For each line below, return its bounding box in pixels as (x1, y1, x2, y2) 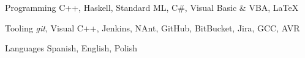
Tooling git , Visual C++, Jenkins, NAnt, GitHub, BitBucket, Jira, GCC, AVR (5, 21, 300, 34)
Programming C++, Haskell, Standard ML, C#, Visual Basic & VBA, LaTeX (5, 1, 299, 13)
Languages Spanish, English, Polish (5, 42, 138, 54)
